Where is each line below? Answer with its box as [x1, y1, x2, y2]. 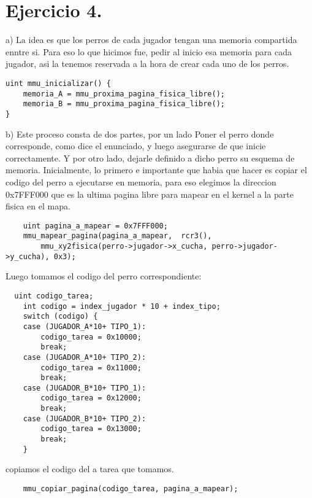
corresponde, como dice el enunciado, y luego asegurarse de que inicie [6, 139, 266, 152]
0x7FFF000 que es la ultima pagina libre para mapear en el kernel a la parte [6, 187, 294, 200]
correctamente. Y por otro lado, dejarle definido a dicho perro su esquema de [6, 151, 295, 164]
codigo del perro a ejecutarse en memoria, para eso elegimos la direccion [6, 175, 276, 188]
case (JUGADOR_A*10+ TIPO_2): [23, 352, 146, 362]
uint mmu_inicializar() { [6, 79, 111, 88]
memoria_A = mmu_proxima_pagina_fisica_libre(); [23, 89, 225, 98]
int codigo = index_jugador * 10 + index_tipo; [23, 302, 221, 311]
